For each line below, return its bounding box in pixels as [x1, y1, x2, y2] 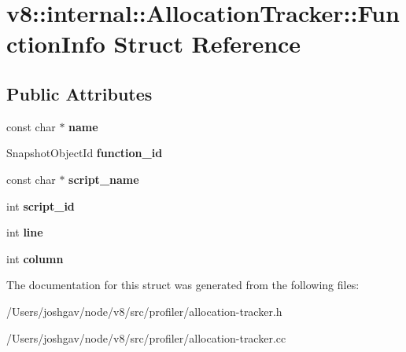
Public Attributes [6, 81, 153, 105]
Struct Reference [113, 27, 301, 60]
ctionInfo [6, 27, 105, 60]
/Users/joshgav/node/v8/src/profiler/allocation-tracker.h [6, 302, 282, 319]
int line [6, 224, 43, 240]
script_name [68, 170, 139, 187]
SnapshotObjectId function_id [6, 145, 163, 161]
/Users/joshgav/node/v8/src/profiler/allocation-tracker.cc [6, 329, 286, 346]
